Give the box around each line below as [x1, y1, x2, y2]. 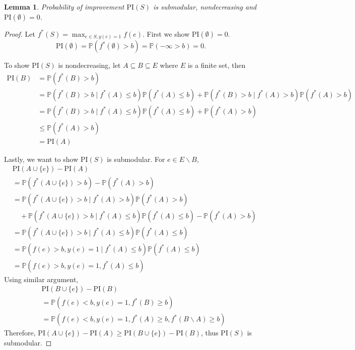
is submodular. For [107, 153, 165, 164]
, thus [200, 327, 219, 338]
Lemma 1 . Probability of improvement [4, 2, 124, 12]
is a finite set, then [188, 60, 246, 70]
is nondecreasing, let [58, 60, 121, 70]
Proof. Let [4, 28, 35, 39]
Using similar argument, [4, 274, 79, 284]
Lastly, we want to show [4, 153, 79, 164]
